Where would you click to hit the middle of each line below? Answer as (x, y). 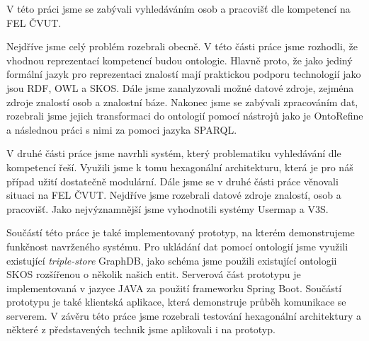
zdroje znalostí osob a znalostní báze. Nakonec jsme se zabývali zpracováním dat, (182, 102)
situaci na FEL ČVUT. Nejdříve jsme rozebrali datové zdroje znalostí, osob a (174, 195)
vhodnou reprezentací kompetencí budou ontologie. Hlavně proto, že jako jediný (180, 60)
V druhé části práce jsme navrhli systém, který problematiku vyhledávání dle (174, 153)
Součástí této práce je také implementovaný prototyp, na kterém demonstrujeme (181, 232)
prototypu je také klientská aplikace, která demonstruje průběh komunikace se (176, 302)
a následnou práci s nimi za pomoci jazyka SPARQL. (122, 129)
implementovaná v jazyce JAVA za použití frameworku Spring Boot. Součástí (174, 288)
